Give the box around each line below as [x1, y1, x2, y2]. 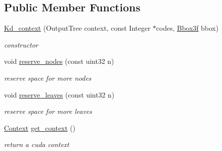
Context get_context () [4, 122, 76, 133]
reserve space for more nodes [4, 72, 92, 83]
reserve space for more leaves [4, 106, 92, 116]
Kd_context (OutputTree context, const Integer [4, 23, 151, 33]
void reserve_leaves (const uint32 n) [4, 89, 114, 100]
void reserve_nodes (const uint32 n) [4, 56, 114, 66]
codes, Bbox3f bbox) [156, 23, 219, 33]
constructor [4, 39, 38, 50]
